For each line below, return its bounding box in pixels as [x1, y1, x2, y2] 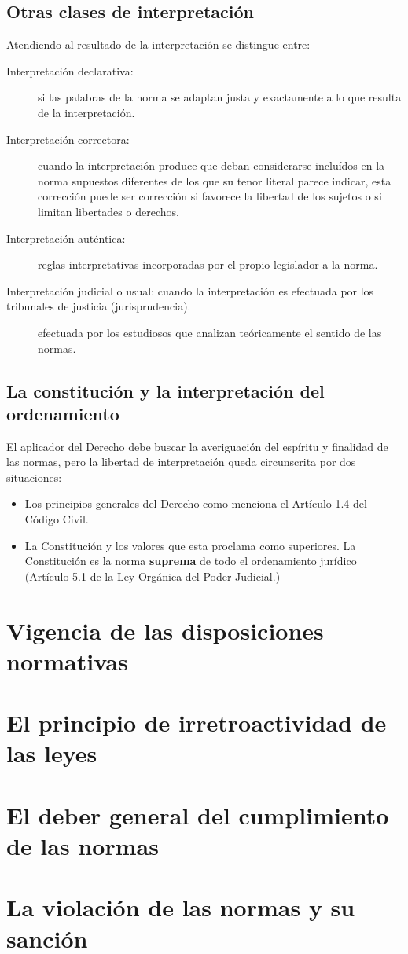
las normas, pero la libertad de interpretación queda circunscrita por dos [6, 453, 356, 470]
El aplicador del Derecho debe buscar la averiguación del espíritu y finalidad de [6, 438, 388, 454]
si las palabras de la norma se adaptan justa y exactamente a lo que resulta [38, 89, 402, 105]
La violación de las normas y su [6, 891, 355, 923]
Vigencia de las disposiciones [6, 614, 324, 646]
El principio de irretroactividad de [6, 706, 387, 739]
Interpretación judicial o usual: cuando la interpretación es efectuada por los [6, 282, 374, 299]
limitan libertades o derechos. [38, 203, 179, 219]
